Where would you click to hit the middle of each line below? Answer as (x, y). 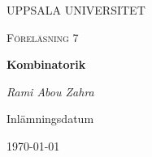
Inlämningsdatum (50, 119)
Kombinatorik (46, 64)
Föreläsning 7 (43, 37)
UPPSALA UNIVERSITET (76, 10)
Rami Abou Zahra (50, 91)
